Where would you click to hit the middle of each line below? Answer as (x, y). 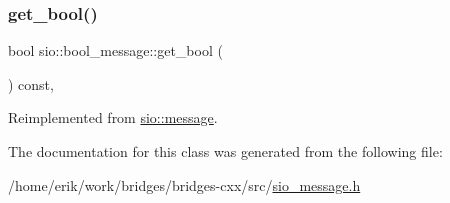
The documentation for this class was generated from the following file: (225, 151)
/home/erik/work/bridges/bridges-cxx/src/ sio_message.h (184, 184)
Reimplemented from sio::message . (113, 117)
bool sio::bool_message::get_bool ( (115, 50)
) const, (31, 83)
